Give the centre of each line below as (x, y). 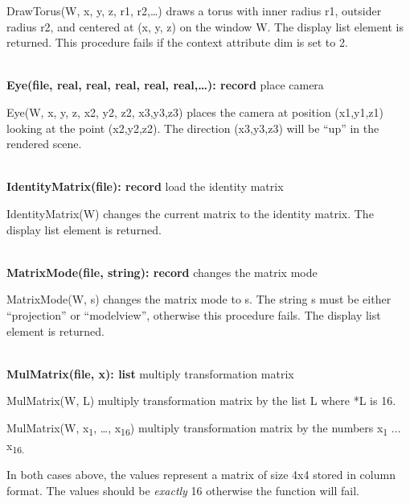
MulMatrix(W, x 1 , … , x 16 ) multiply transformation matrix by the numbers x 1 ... (204, 428)
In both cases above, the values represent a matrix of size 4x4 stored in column (201, 475)
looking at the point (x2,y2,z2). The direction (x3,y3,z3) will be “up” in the (193, 128)
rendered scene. (44, 144)
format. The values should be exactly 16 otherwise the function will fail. (183, 490)
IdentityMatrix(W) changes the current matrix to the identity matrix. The (190, 213)
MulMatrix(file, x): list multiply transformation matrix (150, 373)
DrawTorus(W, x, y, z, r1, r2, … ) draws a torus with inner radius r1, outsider (194, 10)
